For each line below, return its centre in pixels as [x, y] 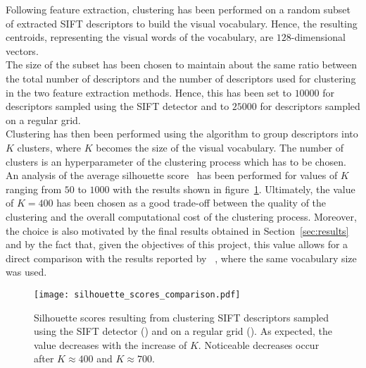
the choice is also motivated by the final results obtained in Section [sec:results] [177, 230]
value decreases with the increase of [111, 344]
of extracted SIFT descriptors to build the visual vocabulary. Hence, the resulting [182, 23]
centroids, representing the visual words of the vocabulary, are [140, 37]
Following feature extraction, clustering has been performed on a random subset [178, 9]
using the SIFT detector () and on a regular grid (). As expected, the [183, 331]
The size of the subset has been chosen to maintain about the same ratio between [181, 65]
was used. [26, 272]
